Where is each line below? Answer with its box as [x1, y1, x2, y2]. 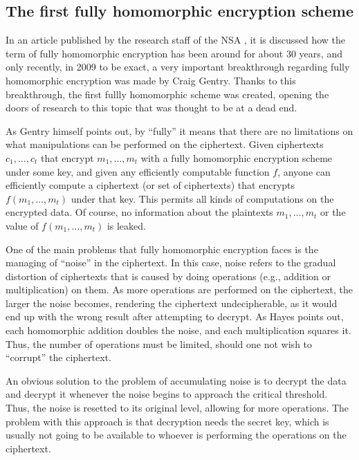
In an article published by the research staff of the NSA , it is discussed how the [6, 33, 346, 47]
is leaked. [107, 218, 146, 232]
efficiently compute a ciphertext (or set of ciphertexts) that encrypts [6, 178, 295, 192]
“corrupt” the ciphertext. [6, 350, 111, 365]
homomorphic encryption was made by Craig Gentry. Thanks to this [6, 73, 296, 87]
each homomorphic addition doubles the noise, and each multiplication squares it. [6, 323, 351, 338]
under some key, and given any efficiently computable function [6, 164, 270, 178]
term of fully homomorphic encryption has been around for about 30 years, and [6, 46, 342, 60]
